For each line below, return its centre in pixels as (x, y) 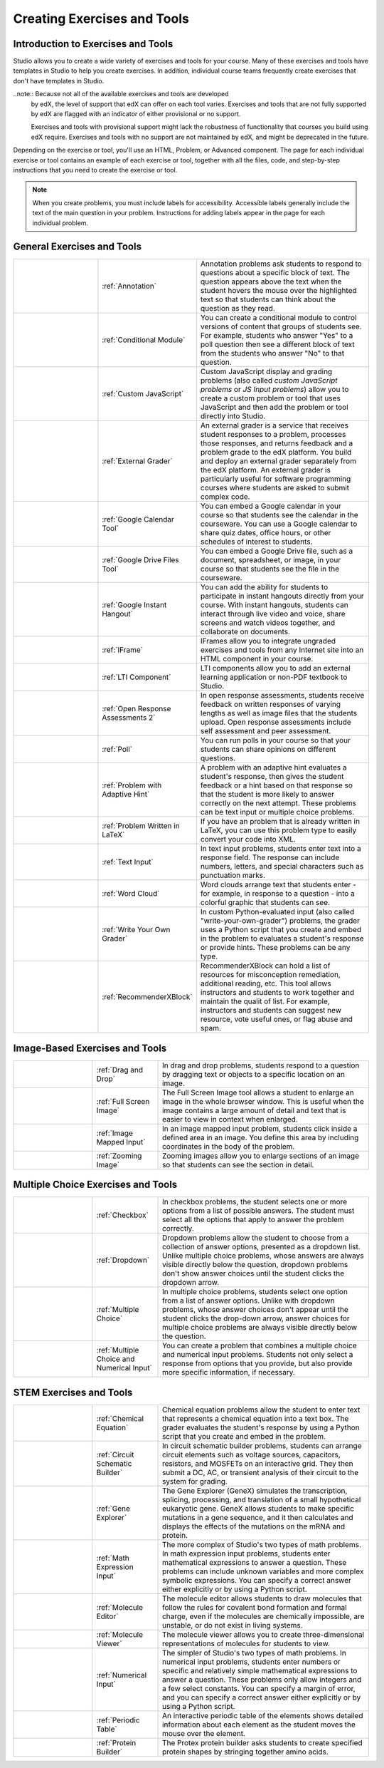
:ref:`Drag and (120, 1070)
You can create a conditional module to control (278, 318)
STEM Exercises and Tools (73, 1392)
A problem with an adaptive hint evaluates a (273, 767)
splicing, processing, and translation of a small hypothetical (261, 1499)
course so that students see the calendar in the (279, 515)
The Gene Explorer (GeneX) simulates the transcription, (255, 1491)
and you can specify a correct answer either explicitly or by (261, 1697)
